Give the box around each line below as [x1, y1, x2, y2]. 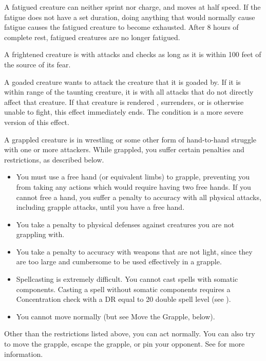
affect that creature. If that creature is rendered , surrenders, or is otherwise [4, 96, 244, 107]
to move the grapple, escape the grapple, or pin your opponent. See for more [4, 338, 245, 349]
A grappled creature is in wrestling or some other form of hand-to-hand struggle [4, 134, 257, 145]
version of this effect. [4, 116, 69, 127]
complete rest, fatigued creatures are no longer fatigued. [4, 31, 180, 42]
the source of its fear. [4, 59, 71, 69]
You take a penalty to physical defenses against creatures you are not [16, 219, 235, 229]
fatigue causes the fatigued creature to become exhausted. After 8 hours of [4, 22, 239, 32]
